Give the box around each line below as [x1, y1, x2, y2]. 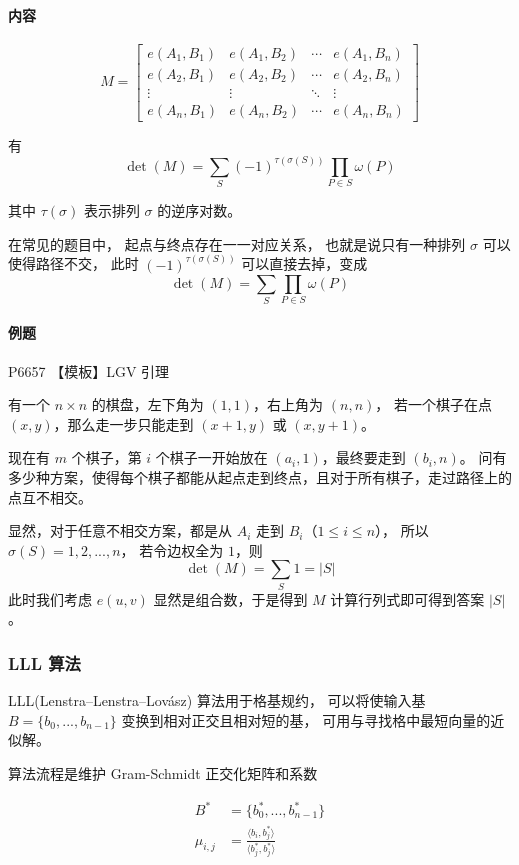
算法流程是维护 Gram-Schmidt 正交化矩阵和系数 [8, 762, 318, 783]
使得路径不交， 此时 [8, 253, 139, 274]
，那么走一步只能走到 [53, 413, 194, 434]
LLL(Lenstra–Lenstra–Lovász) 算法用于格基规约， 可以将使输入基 [8, 690, 426, 711]
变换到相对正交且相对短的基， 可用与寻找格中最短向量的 [121, 709, 491, 730]
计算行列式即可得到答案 [330, 588, 485, 609]
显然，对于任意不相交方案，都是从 [8, 520, 232, 541]
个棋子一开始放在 [155, 447, 268, 468]
